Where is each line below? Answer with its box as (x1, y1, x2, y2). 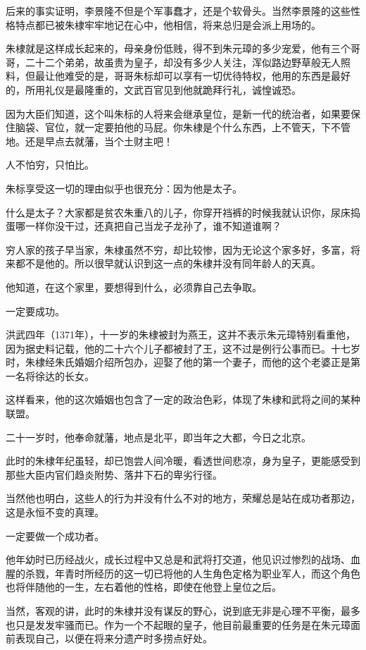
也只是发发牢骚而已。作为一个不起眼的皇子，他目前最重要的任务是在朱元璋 (6, 617, 351, 632)
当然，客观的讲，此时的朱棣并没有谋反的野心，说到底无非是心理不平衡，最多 (6, 603, 360, 618)
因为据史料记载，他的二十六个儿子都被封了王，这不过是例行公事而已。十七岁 (6, 341, 360, 355)
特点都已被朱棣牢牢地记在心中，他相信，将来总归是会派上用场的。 (15, 17, 321, 32)
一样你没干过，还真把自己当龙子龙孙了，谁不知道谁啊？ (25, 219, 282, 233)
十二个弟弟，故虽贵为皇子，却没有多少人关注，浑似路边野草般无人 (34, 54, 341, 69)
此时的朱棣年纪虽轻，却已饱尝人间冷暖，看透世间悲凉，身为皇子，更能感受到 (6, 453, 360, 468)
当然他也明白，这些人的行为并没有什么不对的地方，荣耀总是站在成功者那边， (6, 491, 360, 505)
